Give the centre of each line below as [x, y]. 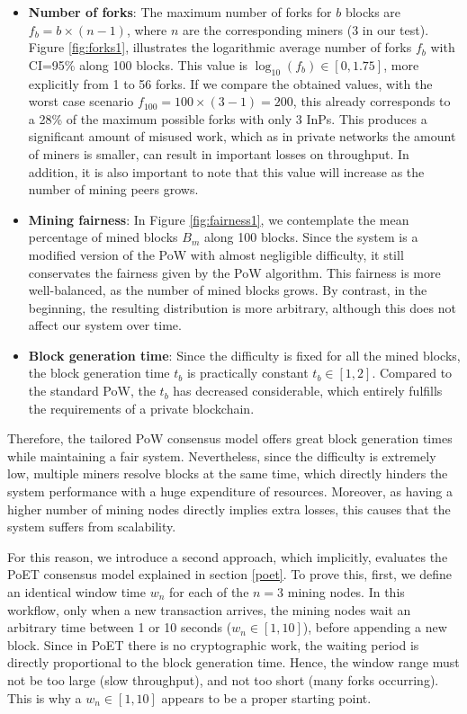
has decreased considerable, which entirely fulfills [308, 391]
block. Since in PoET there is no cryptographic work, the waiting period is [213, 644]
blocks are [373, 12]
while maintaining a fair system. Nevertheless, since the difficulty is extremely [222, 455]
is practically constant [247, 373]
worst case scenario [81, 101]
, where [147, 29]
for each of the [209, 592]
